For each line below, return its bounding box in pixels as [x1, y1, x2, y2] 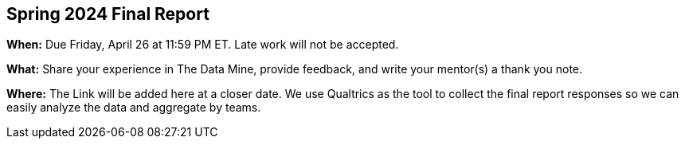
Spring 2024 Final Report [6, 4, 209, 24]
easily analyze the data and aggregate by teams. [6, 100, 261, 115]
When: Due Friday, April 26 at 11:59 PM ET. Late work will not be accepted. [6, 37, 399, 52]
